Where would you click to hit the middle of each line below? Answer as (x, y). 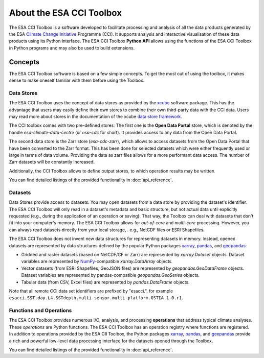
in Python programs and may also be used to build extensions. (72, 48)
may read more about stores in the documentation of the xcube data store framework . (96, 116)
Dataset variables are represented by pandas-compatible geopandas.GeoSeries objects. (110, 275)
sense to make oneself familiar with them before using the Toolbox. (77, 80)
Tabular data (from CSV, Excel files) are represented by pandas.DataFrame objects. (106, 282)
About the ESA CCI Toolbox (66, 13)
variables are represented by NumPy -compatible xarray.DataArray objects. (97, 262)
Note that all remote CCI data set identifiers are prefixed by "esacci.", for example (91, 291)
